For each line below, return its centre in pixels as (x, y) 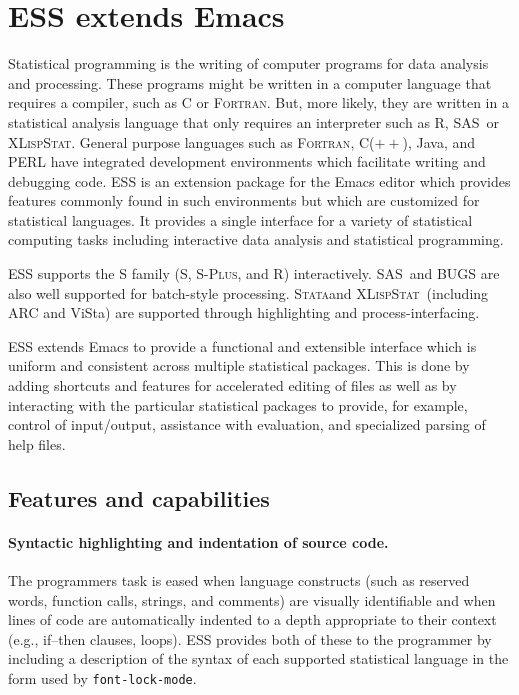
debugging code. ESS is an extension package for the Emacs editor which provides (259, 180)
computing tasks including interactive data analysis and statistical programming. (256, 239)
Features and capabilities (139, 497)
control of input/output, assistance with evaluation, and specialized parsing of (247, 424)
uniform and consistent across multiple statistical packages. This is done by (239, 365)
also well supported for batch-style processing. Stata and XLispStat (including (248, 292)
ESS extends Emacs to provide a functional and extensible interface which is (242, 345)
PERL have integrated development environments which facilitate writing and (247, 161)
